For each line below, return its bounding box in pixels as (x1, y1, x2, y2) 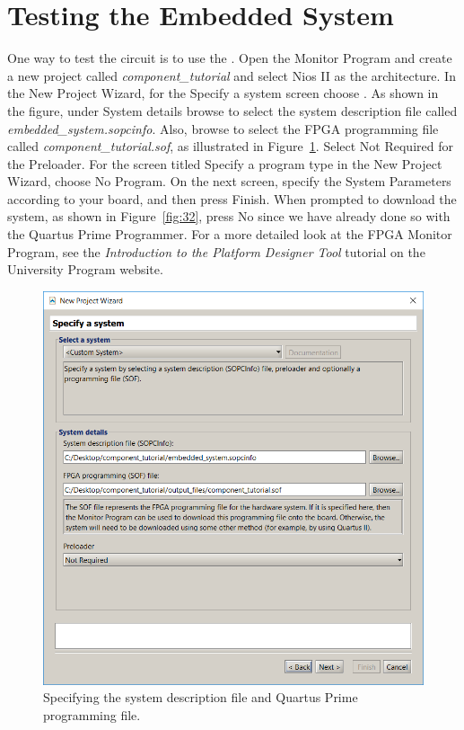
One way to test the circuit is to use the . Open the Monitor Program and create (7, 49, 452, 67)
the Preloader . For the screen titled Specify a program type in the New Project (7, 154, 442, 173)
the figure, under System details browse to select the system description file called (7, 101, 458, 120)
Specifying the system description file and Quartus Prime (43, 688, 358, 707)
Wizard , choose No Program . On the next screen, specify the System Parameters (7, 172, 451, 191)
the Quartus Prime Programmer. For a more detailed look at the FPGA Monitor (7, 225, 452, 244)
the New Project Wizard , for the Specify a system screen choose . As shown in (7, 84, 439, 102)
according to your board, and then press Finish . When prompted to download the (7, 189, 457, 208)
